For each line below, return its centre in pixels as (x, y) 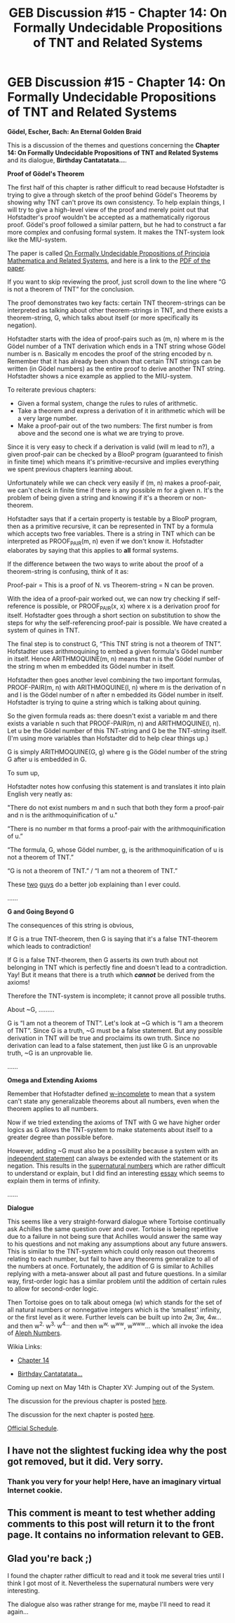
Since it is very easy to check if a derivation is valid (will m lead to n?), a (111, 447)
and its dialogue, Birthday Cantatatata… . (67, 160)
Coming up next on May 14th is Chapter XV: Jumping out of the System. (111, 1388)
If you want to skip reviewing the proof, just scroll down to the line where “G (117, 282)
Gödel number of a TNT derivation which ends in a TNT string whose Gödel (116, 346)
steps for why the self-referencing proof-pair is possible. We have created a (117, 622)
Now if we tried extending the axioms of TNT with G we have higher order (114, 1122)
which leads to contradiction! (49, 946)
